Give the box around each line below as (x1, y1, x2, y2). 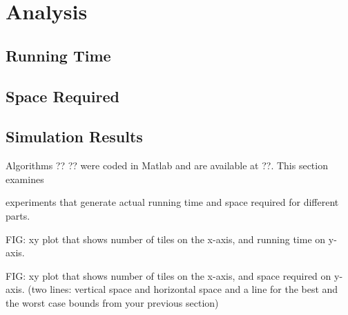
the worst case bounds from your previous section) (6, 295, 219, 309)
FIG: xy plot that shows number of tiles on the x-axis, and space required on (6, 268, 331, 283)
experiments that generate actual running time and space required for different (6, 195, 339, 209)
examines (6, 171, 44, 186)
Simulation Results (6, 126, 143, 147)
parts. (6, 208, 30, 222)
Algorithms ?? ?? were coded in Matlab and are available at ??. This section (6, 158, 328, 173)
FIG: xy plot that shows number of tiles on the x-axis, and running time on (6, 231, 326, 246)
